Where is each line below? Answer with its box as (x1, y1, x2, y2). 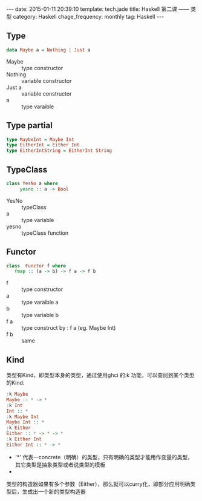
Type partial (6, 120, 53, 131)
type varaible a (21, 298, 59, 306)
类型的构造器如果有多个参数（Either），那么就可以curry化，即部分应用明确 (6, 480, 191, 488)
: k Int (6, 402, 23, 408)
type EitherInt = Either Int (6, 142, 80, 148)
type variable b (21, 312, 59, 319)
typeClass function (21, 229, 69, 237)
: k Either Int (6, 436, 42, 442)
